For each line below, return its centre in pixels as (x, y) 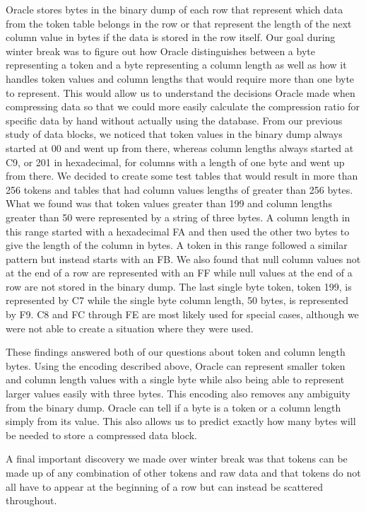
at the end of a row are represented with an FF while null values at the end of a (179, 273)
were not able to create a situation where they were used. (130, 328)
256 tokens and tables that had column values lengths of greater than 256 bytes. (179, 189)
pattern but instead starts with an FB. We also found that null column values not (183, 258)
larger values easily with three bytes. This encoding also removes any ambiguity (178, 394)
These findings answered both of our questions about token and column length (176, 352)
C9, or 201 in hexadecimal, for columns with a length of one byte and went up (175, 162)
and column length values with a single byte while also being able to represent (175, 379)
